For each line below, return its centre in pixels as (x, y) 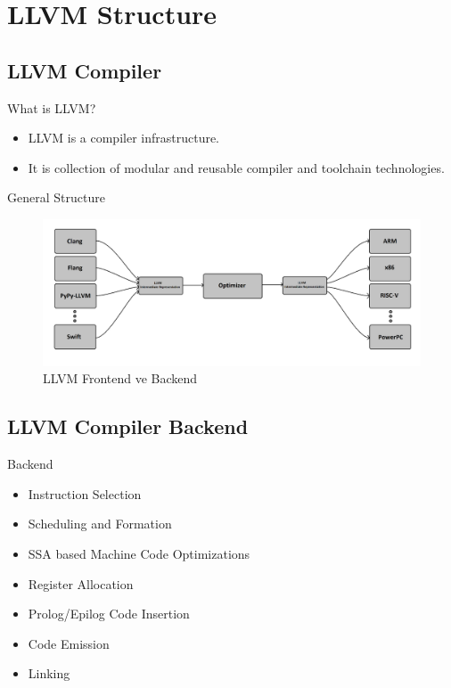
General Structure (56, 197)
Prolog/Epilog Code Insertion (109, 614)
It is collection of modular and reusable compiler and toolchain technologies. (236, 167)
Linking (49, 673)
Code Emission (69, 643)
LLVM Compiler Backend (128, 426)
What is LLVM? (52, 107)
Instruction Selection (85, 493)
